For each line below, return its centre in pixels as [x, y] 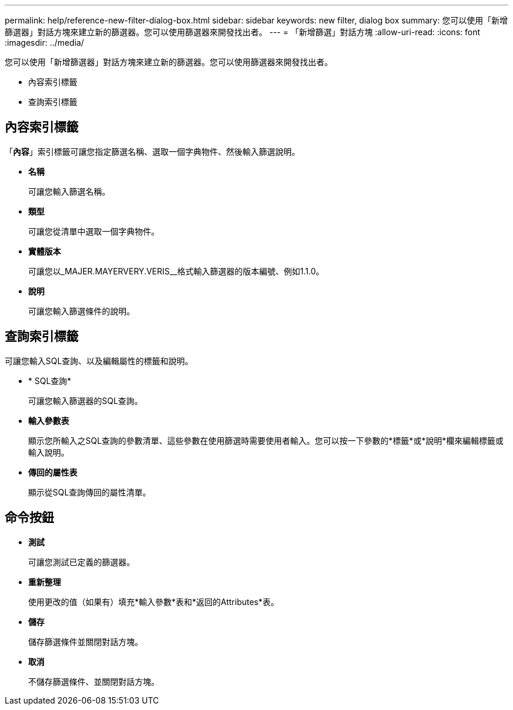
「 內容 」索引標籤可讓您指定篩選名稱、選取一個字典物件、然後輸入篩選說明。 [152, 151]
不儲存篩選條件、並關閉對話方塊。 [94, 681]
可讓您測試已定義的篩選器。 [81, 562]
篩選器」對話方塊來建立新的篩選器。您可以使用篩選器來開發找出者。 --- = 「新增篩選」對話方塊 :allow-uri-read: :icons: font [242, 32]
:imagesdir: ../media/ [45, 43]
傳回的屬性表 [53, 472]
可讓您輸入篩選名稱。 [69, 191]
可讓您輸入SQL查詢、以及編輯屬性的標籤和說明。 [99, 361]
